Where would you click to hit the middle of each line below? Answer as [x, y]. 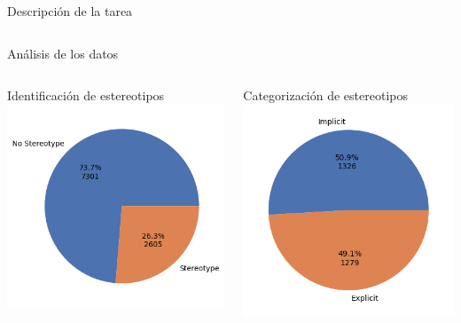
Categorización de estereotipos [325, 95]
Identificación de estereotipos [86, 95]
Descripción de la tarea [70, 11]
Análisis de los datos [63, 53]
